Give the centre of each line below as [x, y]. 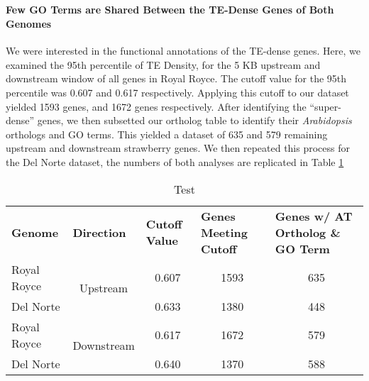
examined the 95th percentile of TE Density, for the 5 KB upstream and [163, 64]
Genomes [29, 23]
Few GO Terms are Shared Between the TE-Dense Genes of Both [170, 10]
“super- [325, 106]
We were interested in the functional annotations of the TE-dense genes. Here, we [183, 51]
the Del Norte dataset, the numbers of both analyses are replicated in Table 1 [175, 161]
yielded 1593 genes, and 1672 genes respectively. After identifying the [156, 106]
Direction [99, 232]
